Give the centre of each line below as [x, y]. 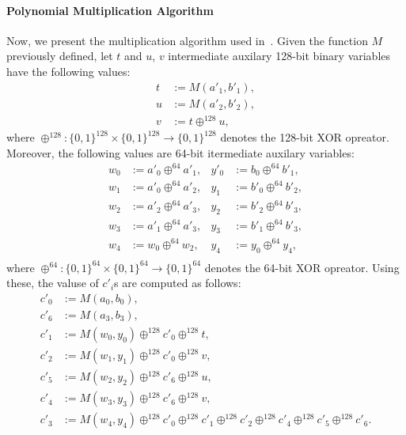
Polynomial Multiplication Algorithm [110, 10]
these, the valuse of [53, 283]
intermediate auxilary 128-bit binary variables [279, 56]
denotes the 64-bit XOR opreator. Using [302, 267]
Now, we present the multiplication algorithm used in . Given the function [187, 40]
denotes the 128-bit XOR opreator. [305, 137]
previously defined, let [60, 56]
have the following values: [68, 71]
